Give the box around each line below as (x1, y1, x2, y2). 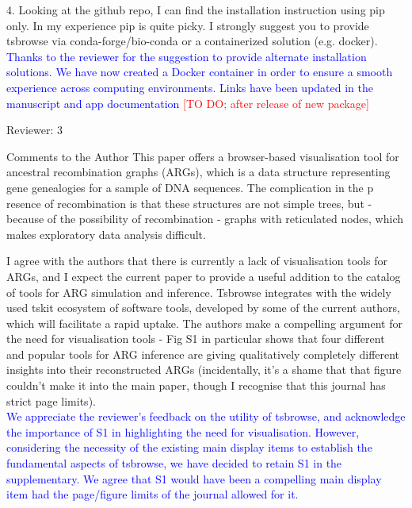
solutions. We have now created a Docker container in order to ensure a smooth (6, 63, 393, 80)
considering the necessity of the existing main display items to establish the (6, 439, 372, 456)
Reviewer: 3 (6, 121, 63, 138)
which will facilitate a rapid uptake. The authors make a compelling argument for (6, 314, 402, 331)
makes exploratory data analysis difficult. (6, 225, 206, 242)
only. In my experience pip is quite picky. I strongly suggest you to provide (6, 17, 369, 33)
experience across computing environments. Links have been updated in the (6, 79, 374, 95)
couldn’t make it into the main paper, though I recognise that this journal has (6, 377, 386, 394)
